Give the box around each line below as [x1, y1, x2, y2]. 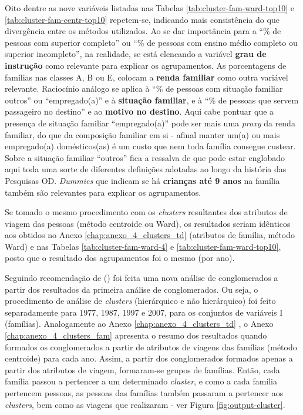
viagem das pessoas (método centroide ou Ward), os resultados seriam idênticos [5, 217, 291, 229]
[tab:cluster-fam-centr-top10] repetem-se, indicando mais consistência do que [5, 13, 280, 25]
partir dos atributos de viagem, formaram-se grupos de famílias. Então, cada [5, 363, 280, 376]
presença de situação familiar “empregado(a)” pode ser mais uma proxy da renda [5, 116, 295, 129]
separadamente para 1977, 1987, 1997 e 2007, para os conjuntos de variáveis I [5, 306, 283, 318]
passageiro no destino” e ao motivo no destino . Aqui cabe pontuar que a [5, 105, 274, 118]
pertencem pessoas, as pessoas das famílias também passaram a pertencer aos [5, 387, 284, 399]
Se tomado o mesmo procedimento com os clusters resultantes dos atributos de [5, 206, 288, 218]
